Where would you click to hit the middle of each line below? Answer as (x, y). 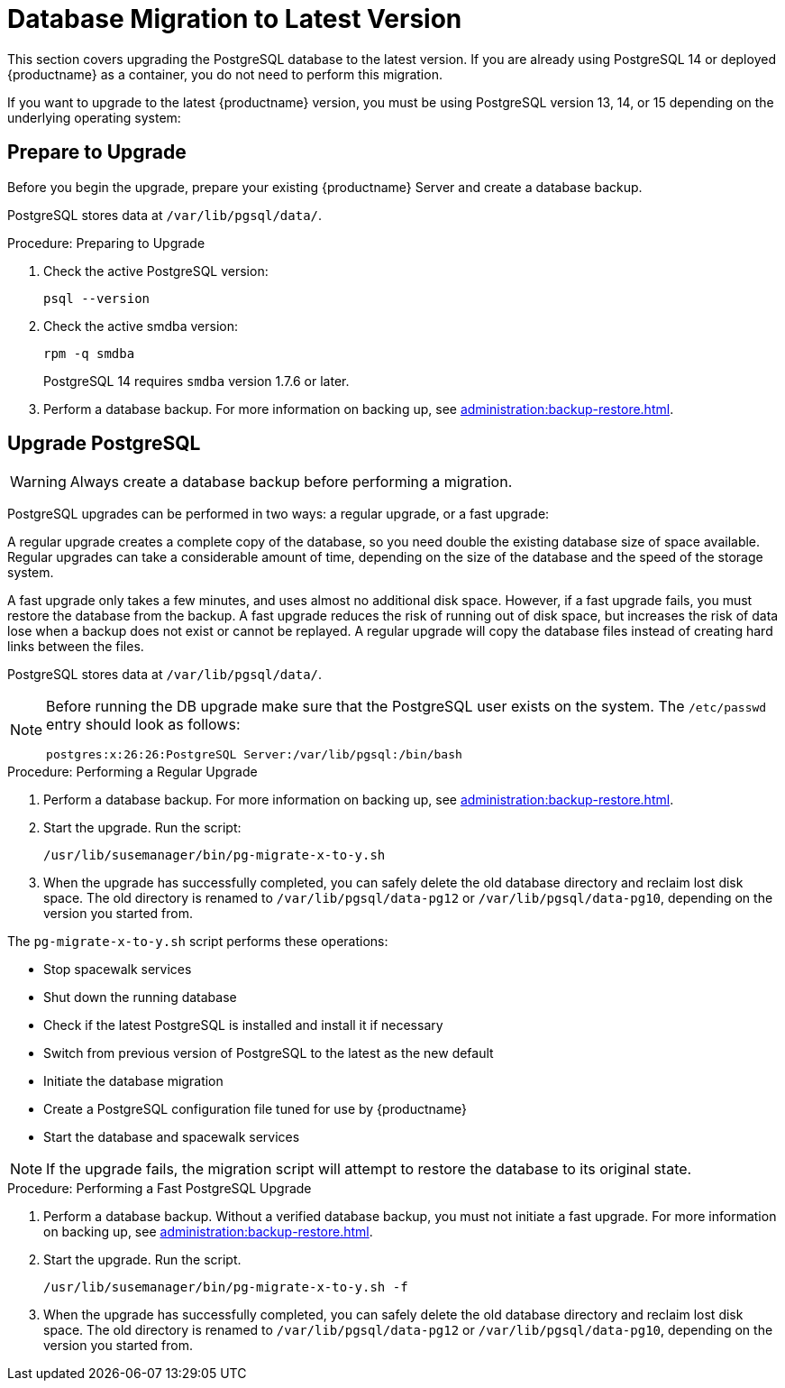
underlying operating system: (94, 117)
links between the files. (76, 647)
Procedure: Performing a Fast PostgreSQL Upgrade (160, 1189)
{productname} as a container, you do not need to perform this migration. (225, 74)
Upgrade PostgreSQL (104, 444)
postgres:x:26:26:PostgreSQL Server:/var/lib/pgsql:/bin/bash (254, 755)
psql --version (97, 298)
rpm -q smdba (89, 353)
